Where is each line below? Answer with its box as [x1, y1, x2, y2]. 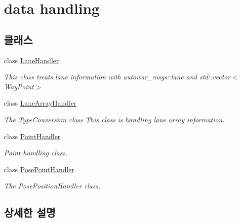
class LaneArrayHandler [4, 98, 77, 108]
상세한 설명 [4, 205, 56, 220]
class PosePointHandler [4, 164, 75, 174]
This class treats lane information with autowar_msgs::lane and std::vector [4, 72, 231, 82]
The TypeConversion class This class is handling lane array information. [4, 114, 225, 124]
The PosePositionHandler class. [4, 181, 101, 191]
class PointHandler [4, 131, 61, 141]
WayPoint [4, 81, 34, 91]
